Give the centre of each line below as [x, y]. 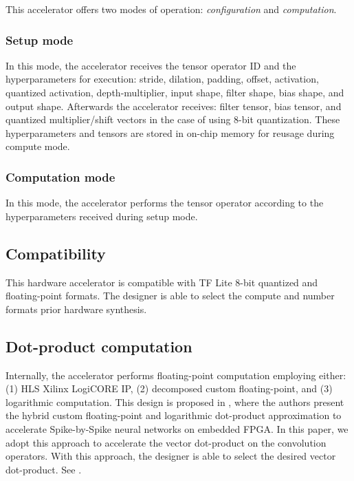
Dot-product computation [99, 346]
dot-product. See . [44, 469]
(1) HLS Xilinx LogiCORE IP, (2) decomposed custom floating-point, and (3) [169, 388]
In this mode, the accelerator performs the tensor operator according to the [165, 203]
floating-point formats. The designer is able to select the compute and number [170, 296]
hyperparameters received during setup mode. [102, 216]
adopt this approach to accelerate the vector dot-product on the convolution [166, 442]
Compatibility [56, 253]
